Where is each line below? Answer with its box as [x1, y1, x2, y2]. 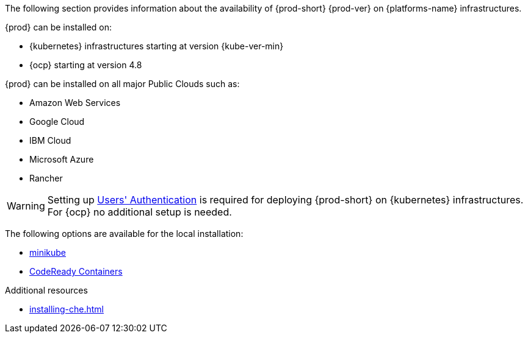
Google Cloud [29, 116, 85, 127]
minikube [29, 247, 67, 258]
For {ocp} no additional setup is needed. [47, 206, 232, 218]
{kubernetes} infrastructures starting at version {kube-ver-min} [29, 41, 284, 51]
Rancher [29, 173, 63, 183]
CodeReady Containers [29, 266, 123, 276]
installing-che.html [29, 304, 104, 314]
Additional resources [5, 285, 88, 295]
